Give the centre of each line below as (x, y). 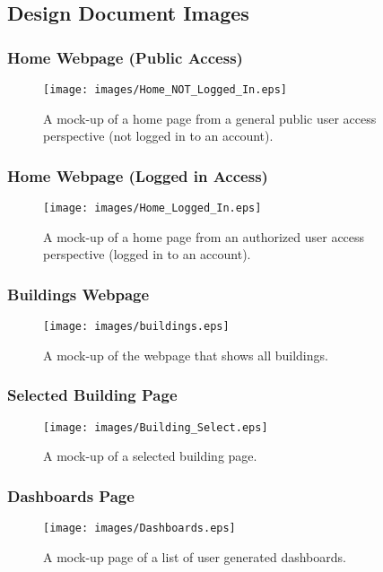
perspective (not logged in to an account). (158, 136)
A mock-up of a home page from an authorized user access (204, 236)
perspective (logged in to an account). (147, 254)
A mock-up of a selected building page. (150, 456)
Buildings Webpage (78, 294)
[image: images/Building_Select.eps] (156, 427)
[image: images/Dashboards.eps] (139, 529)
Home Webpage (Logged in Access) (138, 175)
